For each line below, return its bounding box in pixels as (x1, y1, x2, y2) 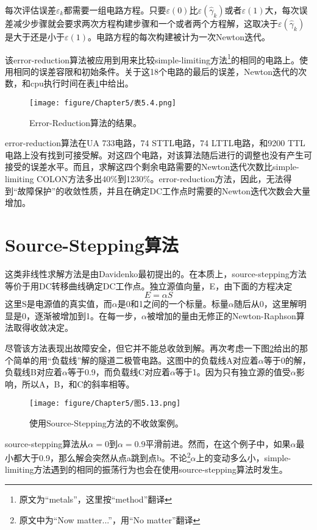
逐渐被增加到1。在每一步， (34, 309, 141, 322)
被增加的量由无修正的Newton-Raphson (146, 309, 296, 322)
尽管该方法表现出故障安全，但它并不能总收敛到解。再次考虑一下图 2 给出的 (5, 341, 299, 354)
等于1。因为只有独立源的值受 (175, 366, 291, 378)
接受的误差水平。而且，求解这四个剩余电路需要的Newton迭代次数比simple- (5, 160, 299, 173)
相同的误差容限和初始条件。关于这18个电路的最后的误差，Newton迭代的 (13, 65, 299, 77)
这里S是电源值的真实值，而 (5, 297, 112, 310)
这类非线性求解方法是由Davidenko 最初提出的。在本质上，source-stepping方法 (5, 267, 307, 280)
